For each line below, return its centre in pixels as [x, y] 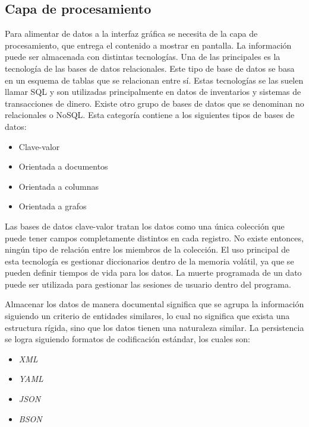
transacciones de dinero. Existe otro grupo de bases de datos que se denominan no [154, 103]
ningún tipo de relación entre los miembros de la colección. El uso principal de [147, 249]
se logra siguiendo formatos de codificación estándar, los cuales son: [127, 339]
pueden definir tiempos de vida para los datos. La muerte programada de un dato [153, 273]
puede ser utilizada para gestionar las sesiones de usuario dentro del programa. [148, 284]
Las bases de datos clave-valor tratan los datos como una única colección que [145, 226]
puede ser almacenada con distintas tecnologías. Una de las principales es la [143, 57]
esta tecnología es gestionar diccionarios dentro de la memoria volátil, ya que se [149, 261]
